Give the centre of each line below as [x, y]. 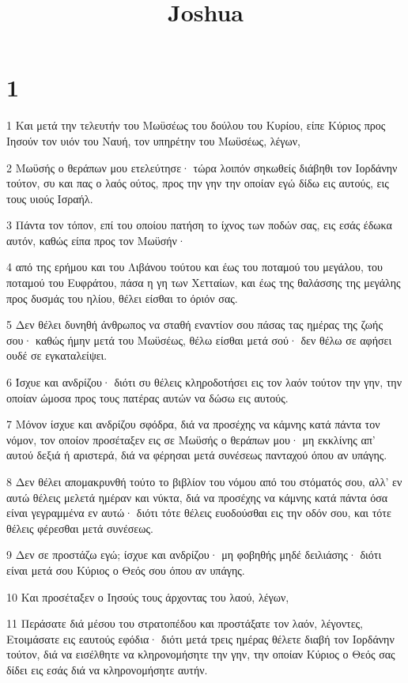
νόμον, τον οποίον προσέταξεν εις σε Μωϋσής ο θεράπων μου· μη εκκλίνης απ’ [191, 439]
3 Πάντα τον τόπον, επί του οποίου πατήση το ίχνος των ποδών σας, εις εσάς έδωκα [199, 225]
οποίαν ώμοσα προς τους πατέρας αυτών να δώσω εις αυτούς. [147, 397]
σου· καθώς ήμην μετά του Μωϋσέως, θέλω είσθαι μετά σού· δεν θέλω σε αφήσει [199, 340]
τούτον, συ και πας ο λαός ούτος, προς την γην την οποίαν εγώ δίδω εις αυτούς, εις [198, 183]
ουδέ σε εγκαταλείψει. [57, 355]
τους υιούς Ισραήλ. [50, 198]
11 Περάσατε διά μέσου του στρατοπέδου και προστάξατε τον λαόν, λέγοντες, [185, 623]
